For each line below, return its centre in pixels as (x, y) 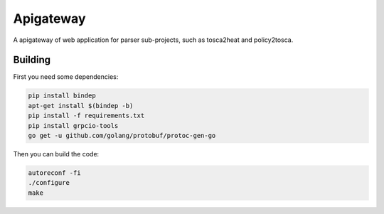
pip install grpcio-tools (73, 125)
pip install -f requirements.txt (86, 116)
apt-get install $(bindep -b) (81, 106)
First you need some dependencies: (66, 77)
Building (32, 60)
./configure (49, 183)
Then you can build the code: (56, 154)
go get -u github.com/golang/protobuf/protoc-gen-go (122, 135)
